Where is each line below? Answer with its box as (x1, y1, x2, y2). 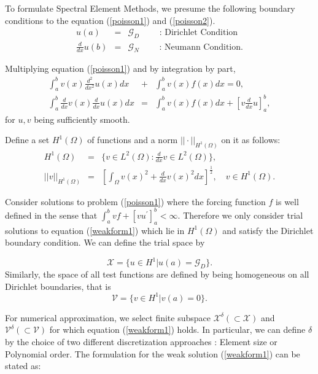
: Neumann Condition (159, 42, 241, 52)
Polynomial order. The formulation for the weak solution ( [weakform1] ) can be (5, 347, 300, 360)
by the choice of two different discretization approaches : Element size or (5, 335, 277, 348)
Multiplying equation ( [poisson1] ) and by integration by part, (5, 62, 236, 75)
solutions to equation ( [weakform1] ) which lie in (5, 224, 185, 236)
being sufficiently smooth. (34, 112, 130, 125)
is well (276, 195, 299, 208)
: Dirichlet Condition (159, 28, 238, 37)
